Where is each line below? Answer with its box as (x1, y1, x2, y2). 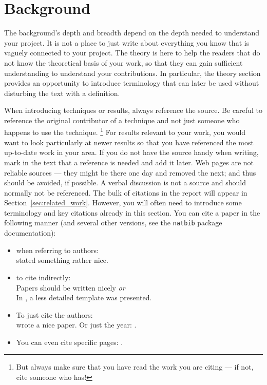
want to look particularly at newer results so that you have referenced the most (4, 137, 254, 147)
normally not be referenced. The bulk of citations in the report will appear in (4, 187, 247, 198)
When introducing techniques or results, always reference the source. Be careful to (4, 105, 262, 115)
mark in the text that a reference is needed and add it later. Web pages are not (4, 157, 254, 167)
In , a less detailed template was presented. (16, 292, 152, 303)
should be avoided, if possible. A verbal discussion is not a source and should (4, 177, 246, 188)
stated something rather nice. (16, 255, 108, 265)
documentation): (4, 227, 56, 238)
